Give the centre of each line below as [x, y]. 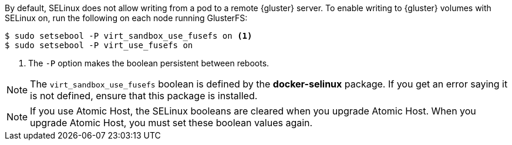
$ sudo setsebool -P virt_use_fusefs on [99, 45]
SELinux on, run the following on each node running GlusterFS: [126, 18]
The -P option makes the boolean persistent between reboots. [149, 63]
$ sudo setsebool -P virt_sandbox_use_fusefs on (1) [129, 36]
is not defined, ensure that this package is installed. [144, 96]
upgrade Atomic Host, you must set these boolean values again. [171, 123]
